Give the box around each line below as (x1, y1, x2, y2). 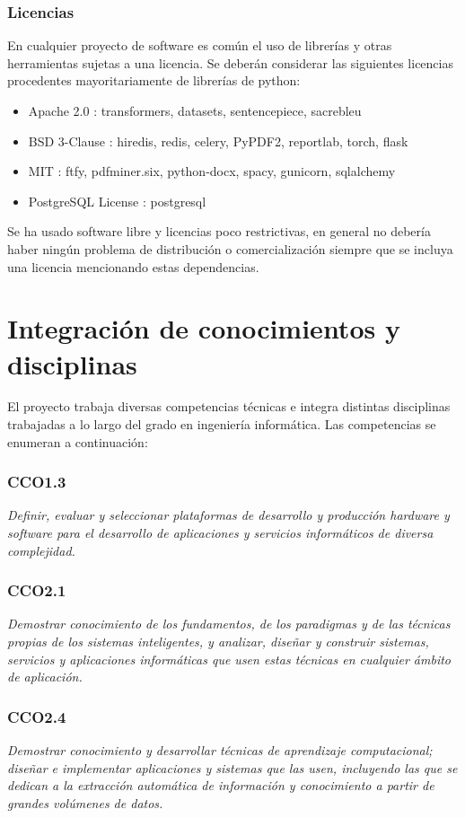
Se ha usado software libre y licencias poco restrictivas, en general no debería (7, 222, 431, 241)
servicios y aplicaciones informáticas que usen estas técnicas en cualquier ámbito (7, 649, 452, 668)
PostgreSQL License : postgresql (28, 191, 206, 210)
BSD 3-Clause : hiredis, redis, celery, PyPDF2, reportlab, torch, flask (28, 131, 408, 150)
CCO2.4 (7, 705, 66, 727)
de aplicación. (7, 667, 83, 686)
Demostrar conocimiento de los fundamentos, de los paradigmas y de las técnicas (7, 614, 451, 633)
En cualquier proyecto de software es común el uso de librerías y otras (7, 36, 392, 55)
